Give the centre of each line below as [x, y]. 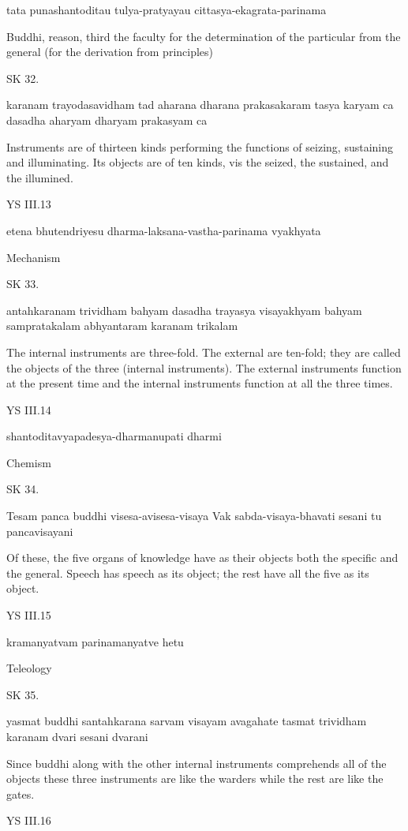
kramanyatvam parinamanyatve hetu [95, 641]
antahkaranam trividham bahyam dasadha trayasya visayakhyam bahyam [184, 310]
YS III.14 [29, 409]
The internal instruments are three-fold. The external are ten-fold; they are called [204, 352]
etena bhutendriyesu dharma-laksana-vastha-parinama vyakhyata [164, 230]
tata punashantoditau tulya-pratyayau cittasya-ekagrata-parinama [167, 9]
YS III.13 [29, 204]
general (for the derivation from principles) [110, 52]
